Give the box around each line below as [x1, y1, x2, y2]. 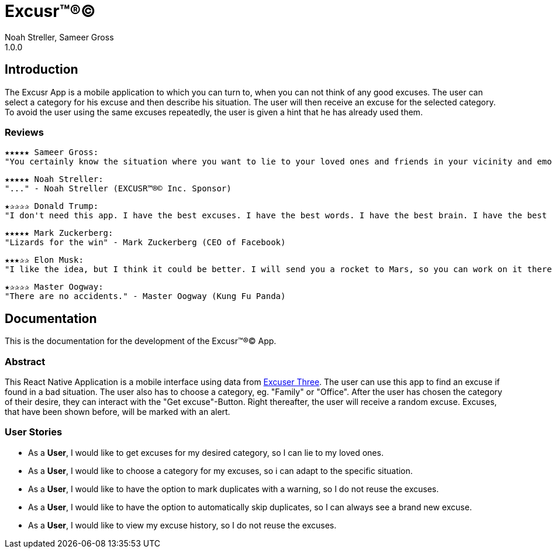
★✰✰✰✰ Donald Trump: [5, 201, 99, 211]
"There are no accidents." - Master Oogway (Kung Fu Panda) [5, 291, 286, 301]
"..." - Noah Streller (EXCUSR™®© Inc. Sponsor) [5, 184, 232, 194]
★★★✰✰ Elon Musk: [5, 255, 84, 265]
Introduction [5, 62, 78, 77]
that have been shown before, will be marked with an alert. [5, 406, 230, 417]
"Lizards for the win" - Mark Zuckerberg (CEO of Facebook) [5, 238, 286, 248]
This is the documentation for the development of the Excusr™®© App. [5, 336, 277, 346]
